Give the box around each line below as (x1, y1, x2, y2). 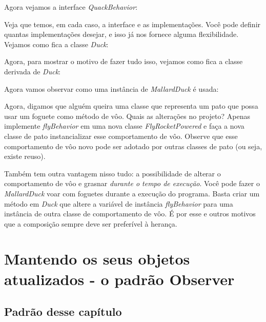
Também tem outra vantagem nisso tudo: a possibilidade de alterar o (4, 168, 221, 178)
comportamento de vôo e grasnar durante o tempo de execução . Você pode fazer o (4, 178, 260, 189)
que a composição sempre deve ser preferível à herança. (4, 218, 177, 229)
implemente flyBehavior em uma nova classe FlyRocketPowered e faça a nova (4, 120, 244, 131)
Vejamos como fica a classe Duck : (4, 38, 109, 49)
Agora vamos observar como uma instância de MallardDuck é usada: (4, 83, 219, 94)
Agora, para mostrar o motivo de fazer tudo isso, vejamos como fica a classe (4, 56, 243, 67)
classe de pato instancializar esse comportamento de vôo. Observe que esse (4, 130, 238, 141)
